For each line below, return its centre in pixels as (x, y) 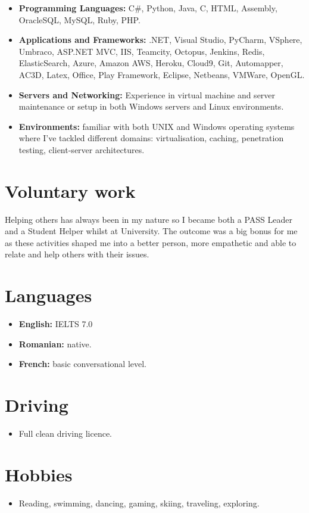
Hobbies (39, 474)
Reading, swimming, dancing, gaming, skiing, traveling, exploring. (139, 503)
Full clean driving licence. (65, 433)
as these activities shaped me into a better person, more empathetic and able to (151, 242)
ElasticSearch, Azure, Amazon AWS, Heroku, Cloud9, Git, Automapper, (151, 63)
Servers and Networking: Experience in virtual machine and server (147, 94)
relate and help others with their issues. (77, 254)
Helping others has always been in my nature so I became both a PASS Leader (149, 219)
